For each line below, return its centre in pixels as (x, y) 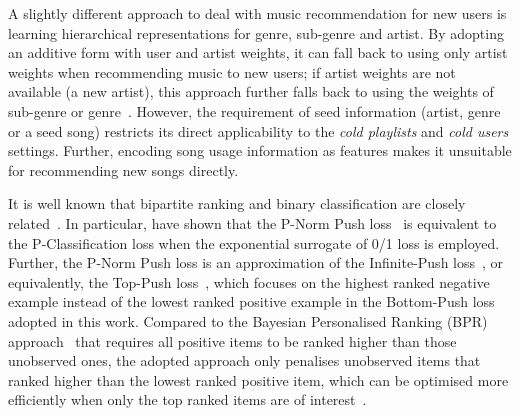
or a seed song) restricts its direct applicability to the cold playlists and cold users (258, 130)
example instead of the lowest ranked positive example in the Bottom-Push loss (251, 301)
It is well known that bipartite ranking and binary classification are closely (237, 203)
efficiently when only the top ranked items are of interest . (187, 399)
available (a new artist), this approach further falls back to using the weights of (251, 91)
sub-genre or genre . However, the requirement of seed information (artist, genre (254, 110)
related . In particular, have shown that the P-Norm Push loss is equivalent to (252, 222)
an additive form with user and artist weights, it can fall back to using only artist (258, 52)
